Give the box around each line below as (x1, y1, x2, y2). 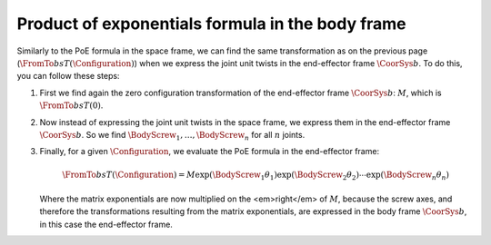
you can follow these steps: (16, 71, 120, 82)
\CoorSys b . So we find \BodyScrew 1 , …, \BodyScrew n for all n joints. (39, 129, 306, 142)
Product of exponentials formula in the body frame (16, 14, 406, 34)
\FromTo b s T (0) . (39, 100, 104, 111)
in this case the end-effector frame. (39, 219, 173, 230)
